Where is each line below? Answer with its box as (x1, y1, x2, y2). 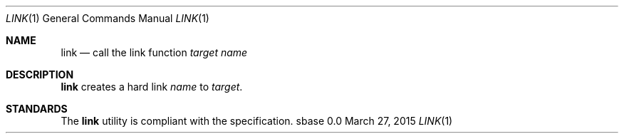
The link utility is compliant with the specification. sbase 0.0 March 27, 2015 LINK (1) (61, 115, 453, 127)
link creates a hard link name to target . (61, 81, 243, 93)
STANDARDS (6, 103, 68, 115)
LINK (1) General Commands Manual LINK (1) (6, 12, 209, 24)
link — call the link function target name (61, 46, 248, 58)
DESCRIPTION (6, 68, 74, 81)
